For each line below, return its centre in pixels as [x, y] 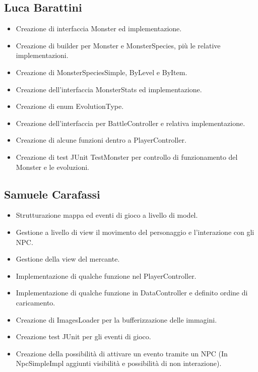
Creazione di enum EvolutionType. [70, 106]
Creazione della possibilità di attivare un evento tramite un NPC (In [122, 353]
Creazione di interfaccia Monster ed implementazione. [99, 28]
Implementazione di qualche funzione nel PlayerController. [106, 275]
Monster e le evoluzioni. [52, 167]
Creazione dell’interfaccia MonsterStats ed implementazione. [109, 89]
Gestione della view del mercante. [68, 259]
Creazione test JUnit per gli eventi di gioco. [83, 336]
